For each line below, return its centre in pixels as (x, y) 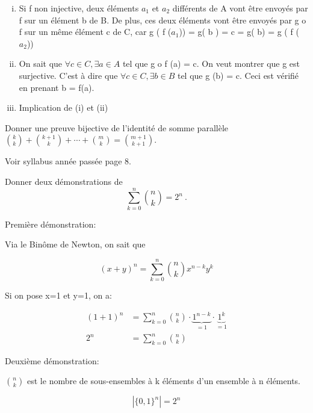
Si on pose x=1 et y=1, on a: (58, 295)
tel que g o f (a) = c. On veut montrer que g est (211, 64)
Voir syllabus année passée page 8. (68, 161)
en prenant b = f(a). (57, 87)
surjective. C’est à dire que (68, 75)
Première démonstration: (51, 224)
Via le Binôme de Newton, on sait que (75, 244)
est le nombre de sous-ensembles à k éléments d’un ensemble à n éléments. (164, 381)
